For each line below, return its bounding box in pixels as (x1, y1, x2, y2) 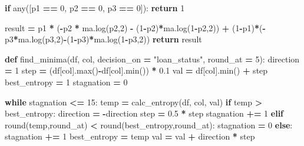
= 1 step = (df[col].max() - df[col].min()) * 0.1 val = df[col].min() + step (5, 64, 268, 77)
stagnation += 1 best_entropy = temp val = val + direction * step (5, 130, 255, 142)
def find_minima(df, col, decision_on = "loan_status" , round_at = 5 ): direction (5, 52, 300, 65)
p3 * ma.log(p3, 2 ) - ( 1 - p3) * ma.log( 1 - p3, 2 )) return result (5, 33, 202, 45)
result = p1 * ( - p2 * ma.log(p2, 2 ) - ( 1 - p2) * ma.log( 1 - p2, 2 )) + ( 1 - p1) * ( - (5, 21, 266, 34)
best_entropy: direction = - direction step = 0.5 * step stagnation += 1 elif (5, 107, 284, 120)
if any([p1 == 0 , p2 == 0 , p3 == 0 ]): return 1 (5, 2, 185, 14)
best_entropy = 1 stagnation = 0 (5, 75, 128, 88)
